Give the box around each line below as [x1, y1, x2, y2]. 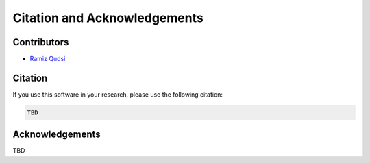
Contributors [12, 36, 69, 48]
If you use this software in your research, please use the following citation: [12, 90, 223, 99]
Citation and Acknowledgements [12, 10, 203, 25]
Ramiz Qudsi [29, 55, 66, 63]
